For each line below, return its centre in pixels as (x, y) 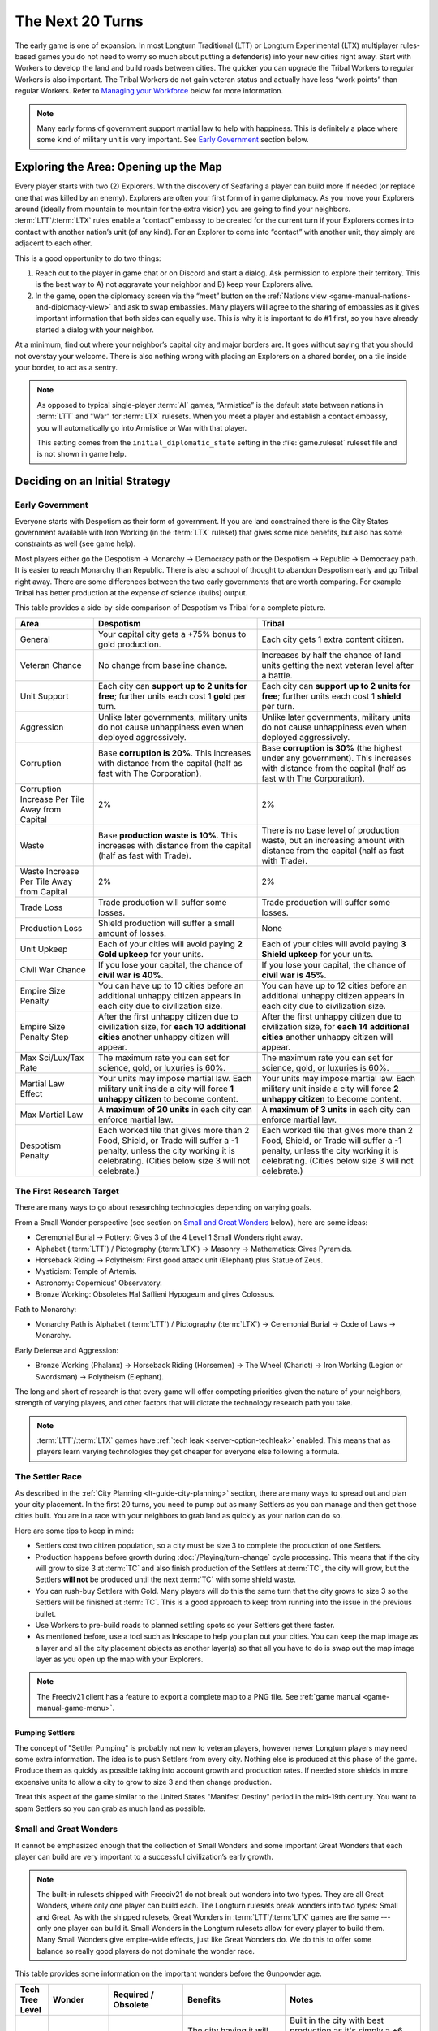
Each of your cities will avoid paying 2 (170, 944)
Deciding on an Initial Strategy (92, 481)
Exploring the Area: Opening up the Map (118, 167)
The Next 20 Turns (79, 21)
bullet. (46, 1613)
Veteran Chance (51, 665)
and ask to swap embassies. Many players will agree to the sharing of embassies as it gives (266, 307)
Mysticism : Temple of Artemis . (86, 1271)
